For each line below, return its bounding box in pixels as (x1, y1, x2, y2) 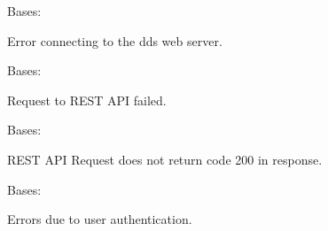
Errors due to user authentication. (7, 210, 192, 228)
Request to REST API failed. (7, 90, 167, 109)
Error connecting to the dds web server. (7, 31, 223, 50)
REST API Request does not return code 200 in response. (7, 150, 323, 168)
